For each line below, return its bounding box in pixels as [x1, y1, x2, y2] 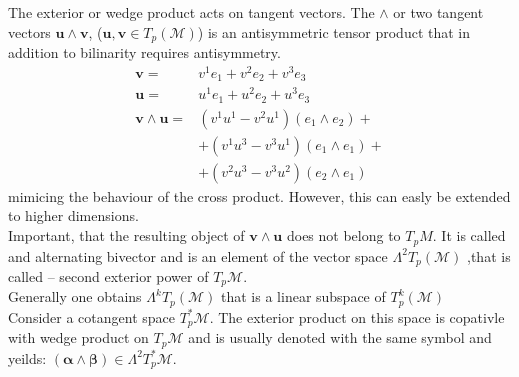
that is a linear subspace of [221, 286, 386, 307]
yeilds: [8, 347, 47, 368]
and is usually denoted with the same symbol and [188, 327, 492, 348]
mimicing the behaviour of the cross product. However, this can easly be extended [8, 185, 511, 206]
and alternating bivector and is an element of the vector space [8, 245, 388, 266]
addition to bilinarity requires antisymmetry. [8, 42, 281, 63]
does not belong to [286, 225, 401, 246]
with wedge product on [8, 327, 149, 348]
